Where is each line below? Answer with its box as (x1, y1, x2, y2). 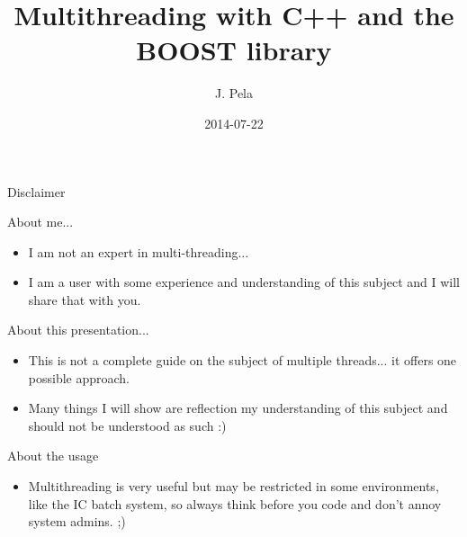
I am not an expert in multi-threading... (28, 242, 249, 261)
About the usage (7, 446, 99, 465)
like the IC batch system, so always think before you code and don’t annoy (28, 494, 442, 513)
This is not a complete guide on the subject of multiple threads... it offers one (28, 351, 457, 370)
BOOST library (136, 31, 332, 68)
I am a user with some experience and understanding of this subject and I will (28, 273, 461, 291)
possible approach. (28, 368, 130, 387)
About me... (7, 212, 74, 231)
